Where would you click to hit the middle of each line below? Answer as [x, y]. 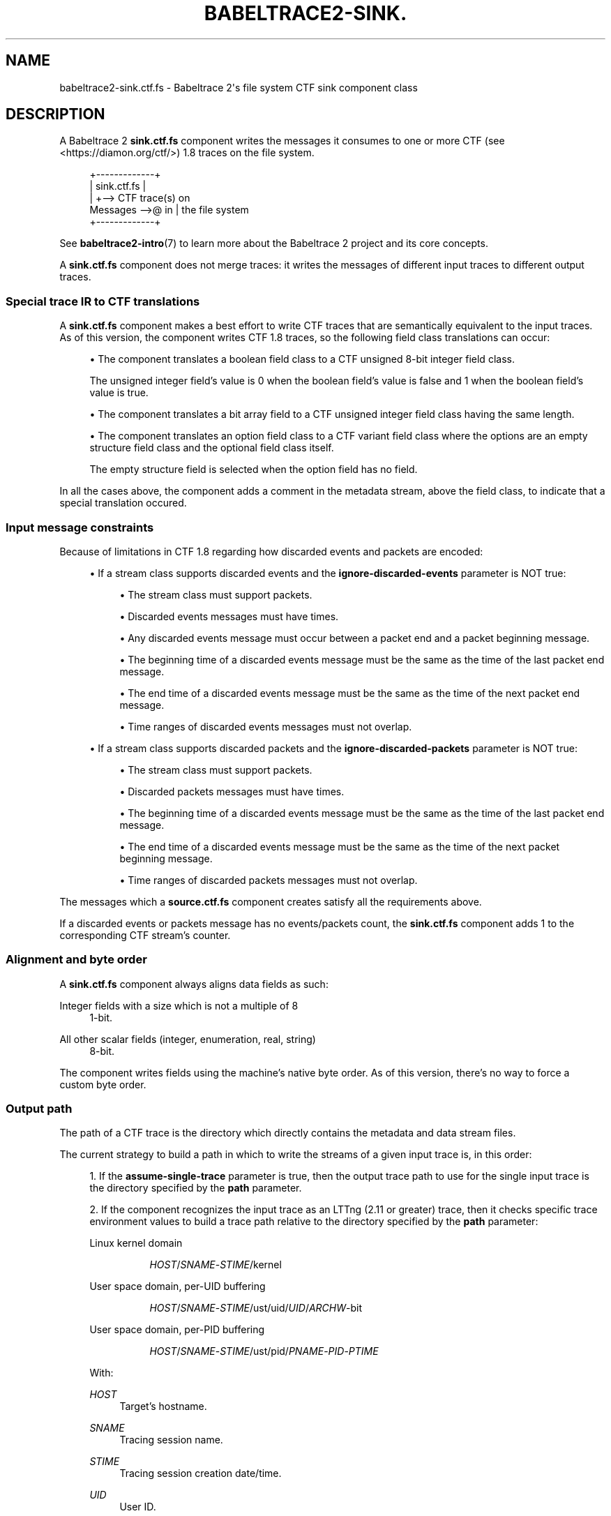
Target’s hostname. [163, 1406]
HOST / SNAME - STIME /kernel [216, 1265]
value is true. [119, 393]
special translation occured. [123, 503]
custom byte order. [103, 1084]
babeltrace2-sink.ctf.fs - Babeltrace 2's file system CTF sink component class [239, 87]
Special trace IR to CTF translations [103, 301]
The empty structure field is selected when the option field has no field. [254, 470]
